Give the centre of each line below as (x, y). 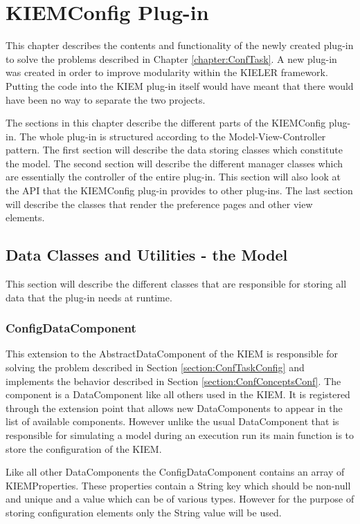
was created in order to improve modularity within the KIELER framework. (167, 72)
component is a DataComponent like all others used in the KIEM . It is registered (178, 394)
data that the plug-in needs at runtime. (89, 297)
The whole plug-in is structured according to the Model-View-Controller (173, 136)
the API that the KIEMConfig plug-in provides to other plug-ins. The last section (179, 190)
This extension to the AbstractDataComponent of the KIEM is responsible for (172, 354)
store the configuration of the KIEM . (84, 448)
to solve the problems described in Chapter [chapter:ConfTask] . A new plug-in (171, 58)
